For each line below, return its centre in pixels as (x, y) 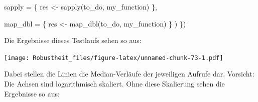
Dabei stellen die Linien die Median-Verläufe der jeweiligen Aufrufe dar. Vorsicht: (129, 74)
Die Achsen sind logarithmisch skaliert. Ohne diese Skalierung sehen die (114, 84)
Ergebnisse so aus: (32, 93)
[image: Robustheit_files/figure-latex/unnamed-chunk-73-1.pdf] (114, 58)
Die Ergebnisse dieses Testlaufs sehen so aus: (73, 40)
